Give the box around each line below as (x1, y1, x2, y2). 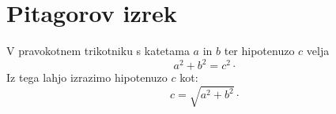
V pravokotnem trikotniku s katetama (6, 42, 190, 59)
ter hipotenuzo (224, 42, 295, 59)
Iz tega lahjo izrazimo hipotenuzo (6, 69, 168, 86)
